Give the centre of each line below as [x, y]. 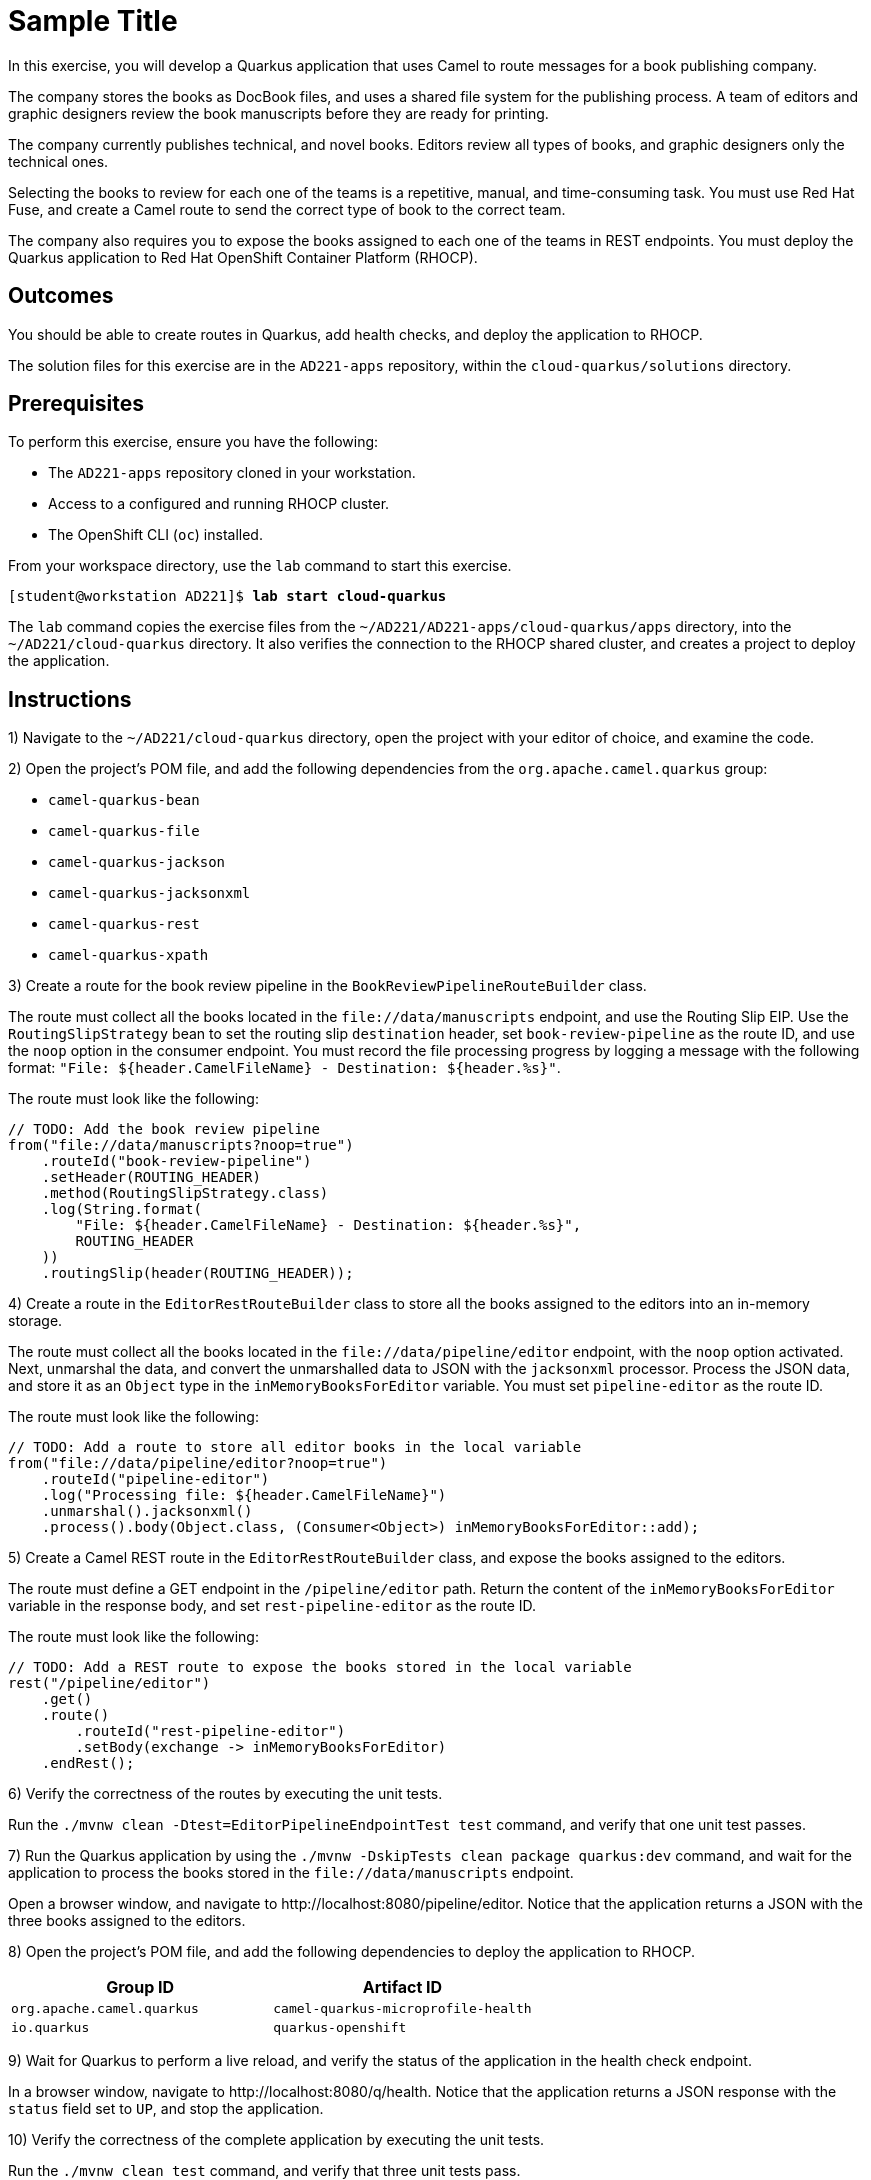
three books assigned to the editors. [127, 1921]
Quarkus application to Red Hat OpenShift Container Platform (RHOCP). [243, 257]
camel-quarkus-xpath [128, 955]
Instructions [70, 699]
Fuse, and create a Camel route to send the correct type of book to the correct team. [287, 209]
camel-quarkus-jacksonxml [149, 893]
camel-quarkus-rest [124, 924]
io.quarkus [50, 2028]
